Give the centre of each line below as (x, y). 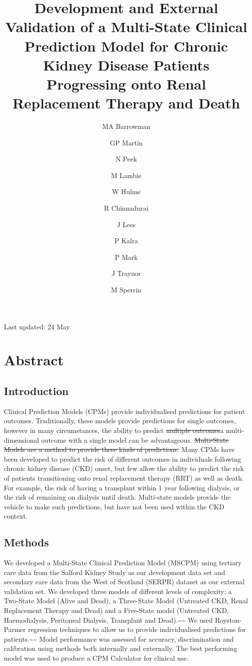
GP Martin (126, 142)
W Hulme (126, 191)
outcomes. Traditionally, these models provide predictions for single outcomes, (120, 421)
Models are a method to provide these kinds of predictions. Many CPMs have (119, 449)
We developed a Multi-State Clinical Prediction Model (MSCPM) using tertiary (123, 563)
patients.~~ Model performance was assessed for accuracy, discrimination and (119, 639)
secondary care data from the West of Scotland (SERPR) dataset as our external (124, 582)
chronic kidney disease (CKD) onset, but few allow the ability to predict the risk (124, 468)
